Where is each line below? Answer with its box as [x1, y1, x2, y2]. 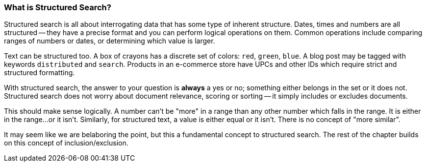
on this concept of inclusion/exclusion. [4, 139, 128, 147]
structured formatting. [4, 68, 75, 77]
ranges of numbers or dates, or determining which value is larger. [4, 37, 215, 45]
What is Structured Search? [4, 2, 111, 12]
